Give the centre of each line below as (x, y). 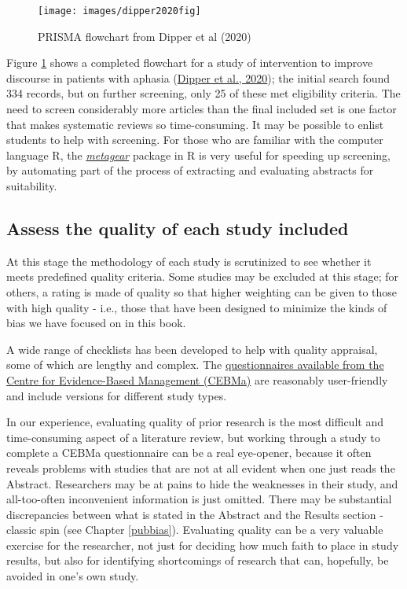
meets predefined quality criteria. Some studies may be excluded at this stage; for (203, 276)
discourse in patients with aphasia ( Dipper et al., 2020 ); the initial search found (198, 77)
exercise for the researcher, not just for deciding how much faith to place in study (203, 545)
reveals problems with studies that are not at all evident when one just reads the (201, 468)
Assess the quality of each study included (178, 228)
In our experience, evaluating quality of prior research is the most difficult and (195, 422)
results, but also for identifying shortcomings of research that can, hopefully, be (198, 560)
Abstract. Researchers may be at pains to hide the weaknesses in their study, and (202, 483)
